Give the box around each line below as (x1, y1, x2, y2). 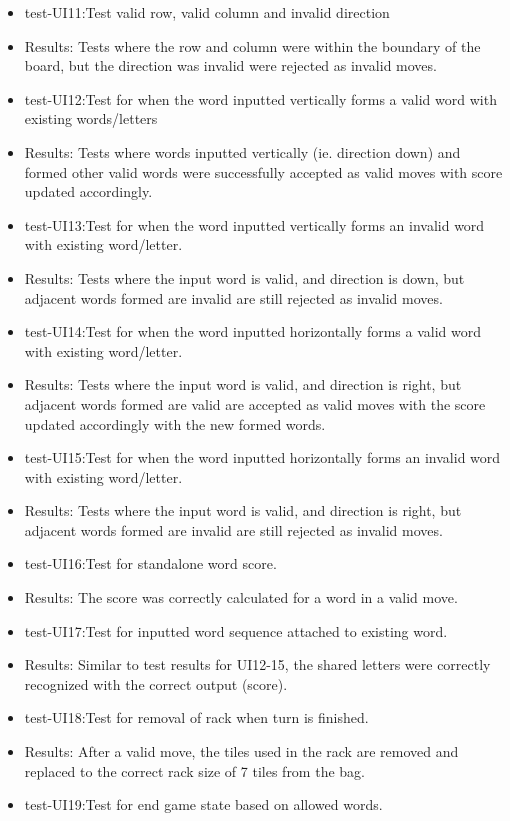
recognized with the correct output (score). (24, 673, 288, 694)
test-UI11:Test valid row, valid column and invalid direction (24, 2, 390, 22)
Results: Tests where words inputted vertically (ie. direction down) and (24, 141, 461, 162)
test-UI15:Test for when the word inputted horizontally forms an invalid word (24, 447, 501, 468)
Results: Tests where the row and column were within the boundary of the (24, 35, 481, 56)
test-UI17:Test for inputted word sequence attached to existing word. (24, 620, 448, 641)
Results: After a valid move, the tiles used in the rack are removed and (24, 741, 459, 762)
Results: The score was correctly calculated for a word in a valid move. (24, 587, 458, 608)
